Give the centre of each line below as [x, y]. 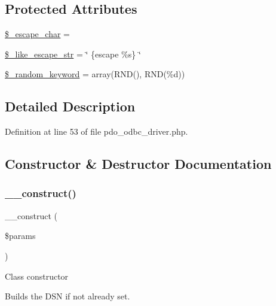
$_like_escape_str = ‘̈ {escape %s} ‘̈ [73, 54]
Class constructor [37, 276]
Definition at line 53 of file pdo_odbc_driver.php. [96, 131]
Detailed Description [70, 106]
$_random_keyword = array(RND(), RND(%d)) [95, 74]
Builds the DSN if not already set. [68, 296]
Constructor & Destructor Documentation [138, 164]
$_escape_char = [37, 34]
